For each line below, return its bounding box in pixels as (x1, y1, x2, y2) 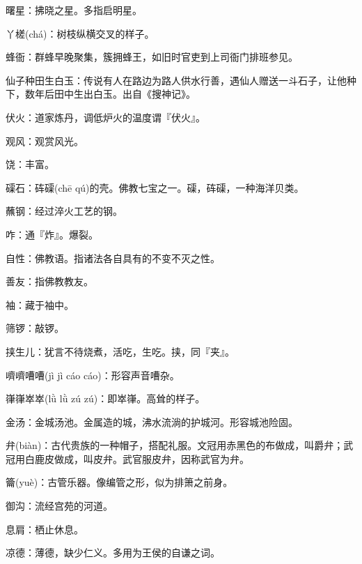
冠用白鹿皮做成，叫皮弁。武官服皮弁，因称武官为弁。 (6, 451, 249, 466)
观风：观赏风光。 (6, 133, 84, 148)
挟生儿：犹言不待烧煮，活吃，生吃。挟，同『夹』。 (6, 344, 235, 358)
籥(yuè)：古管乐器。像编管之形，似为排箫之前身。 (6, 475, 233, 489)
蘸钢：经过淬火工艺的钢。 (6, 204, 123, 218)
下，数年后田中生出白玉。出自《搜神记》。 (6, 86, 196, 101)
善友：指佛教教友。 (6, 274, 93, 289)
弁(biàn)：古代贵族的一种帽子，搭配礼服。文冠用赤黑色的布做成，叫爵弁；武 (6, 438, 354, 452)
